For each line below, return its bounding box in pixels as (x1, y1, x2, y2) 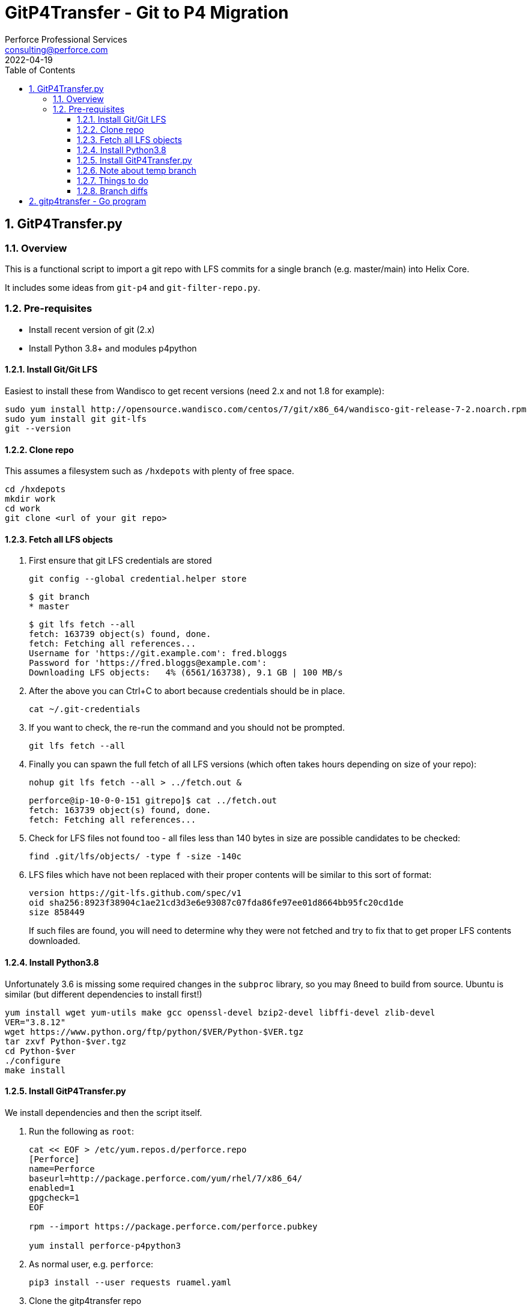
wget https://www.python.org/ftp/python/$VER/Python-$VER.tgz (5, 1026, 304, 1037)
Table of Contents (5, 64, 76, 75)
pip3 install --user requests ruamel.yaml (29, 1277, 232, 1287)
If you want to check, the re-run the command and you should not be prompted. (29, 722, 345, 733)
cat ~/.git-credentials (29, 704, 141, 714)
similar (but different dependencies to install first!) (5, 989, 202, 999)
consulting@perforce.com (5, 44, 108, 55)
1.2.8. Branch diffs (77, 185, 148, 196)
